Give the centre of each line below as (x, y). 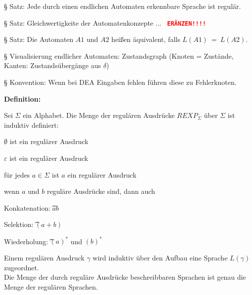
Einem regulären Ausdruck (44, 258)
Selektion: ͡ (20, 224)
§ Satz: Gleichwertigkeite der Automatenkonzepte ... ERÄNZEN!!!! (105, 22)
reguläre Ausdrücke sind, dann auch (101, 191)
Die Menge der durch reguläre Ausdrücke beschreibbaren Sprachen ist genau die (125, 277)
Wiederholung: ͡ (27, 241)
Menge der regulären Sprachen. (51, 286)
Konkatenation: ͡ (28, 207)
